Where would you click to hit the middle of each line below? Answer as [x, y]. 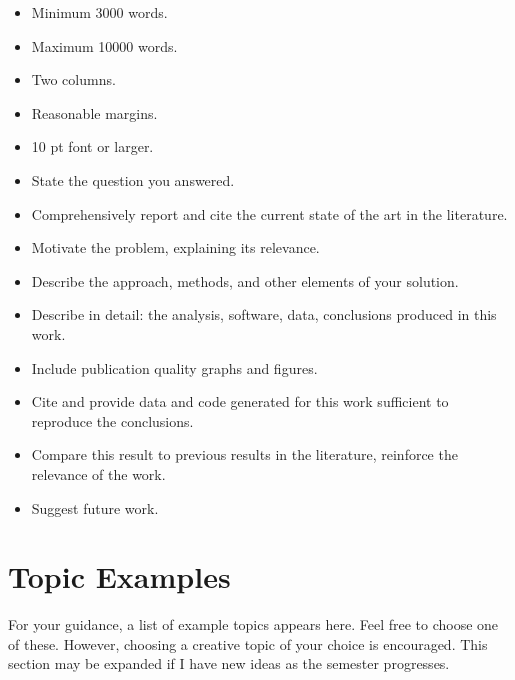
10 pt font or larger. [92, 146]
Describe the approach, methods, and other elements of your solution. [245, 280]
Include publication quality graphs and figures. [174, 367]
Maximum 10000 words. [104, 45]
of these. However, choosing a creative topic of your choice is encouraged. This [248, 643]
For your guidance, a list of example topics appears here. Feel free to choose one [253, 624]
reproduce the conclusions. [112, 420]
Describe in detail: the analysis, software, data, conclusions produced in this [264, 314]
